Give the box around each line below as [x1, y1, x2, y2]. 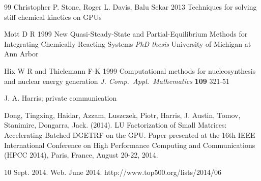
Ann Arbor [4, 48, 39, 59]
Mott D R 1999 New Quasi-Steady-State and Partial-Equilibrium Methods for [4, 28, 248, 39]
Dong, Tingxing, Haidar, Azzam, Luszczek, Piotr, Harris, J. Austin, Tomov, [4, 109, 241, 120]
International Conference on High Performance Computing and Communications [4, 139, 255, 150]
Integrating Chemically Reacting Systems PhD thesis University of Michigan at [4, 38, 251, 49]
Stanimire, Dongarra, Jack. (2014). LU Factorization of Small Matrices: [4, 119, 227, 130]
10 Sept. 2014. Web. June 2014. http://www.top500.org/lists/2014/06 [4, 166, 222, 177]
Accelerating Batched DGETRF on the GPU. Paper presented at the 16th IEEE [4, 129, 255, 140]
